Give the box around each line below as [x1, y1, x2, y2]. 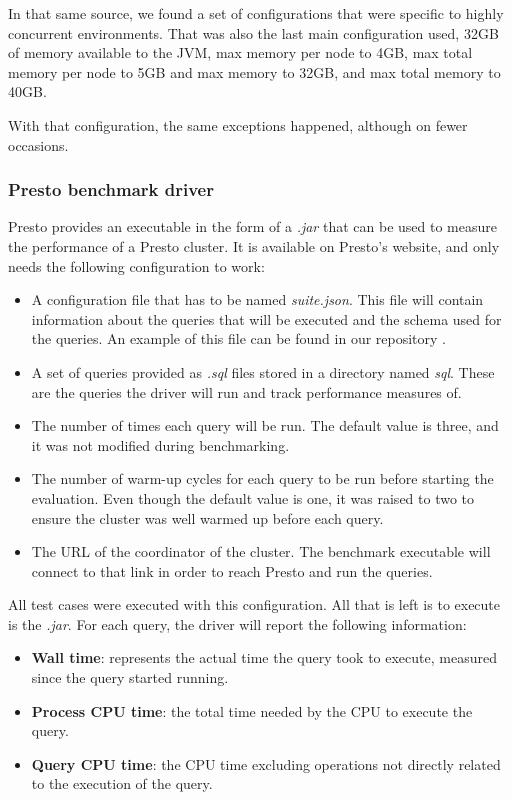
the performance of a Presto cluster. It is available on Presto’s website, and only [8, 235, 500, 256]
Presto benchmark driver [8, 177, 214, 202]
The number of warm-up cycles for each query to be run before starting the [31, 468, 494, 489]
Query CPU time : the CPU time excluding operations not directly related [31, 753, 501, 774]
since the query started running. [31, 667, 229, 688]
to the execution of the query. [31, 773, 213, 794]
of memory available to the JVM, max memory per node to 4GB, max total [8, 42, 473, 63]
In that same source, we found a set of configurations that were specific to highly [8, 3, 504, 23]
